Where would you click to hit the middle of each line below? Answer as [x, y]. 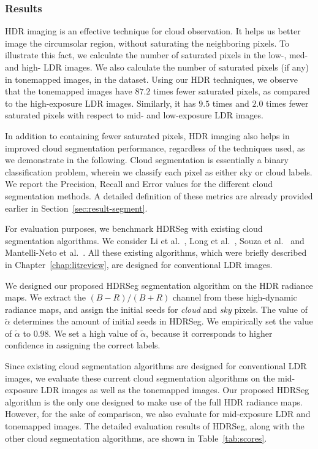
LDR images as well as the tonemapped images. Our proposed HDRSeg [175, 390]
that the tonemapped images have [69, 91]
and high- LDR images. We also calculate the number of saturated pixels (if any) [157, 67]
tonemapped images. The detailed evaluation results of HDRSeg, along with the [155, 426]
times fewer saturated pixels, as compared [231, 91]
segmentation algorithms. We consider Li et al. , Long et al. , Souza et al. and [155, 240]
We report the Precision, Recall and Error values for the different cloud [139, 184]
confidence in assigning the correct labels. [83, 345]
